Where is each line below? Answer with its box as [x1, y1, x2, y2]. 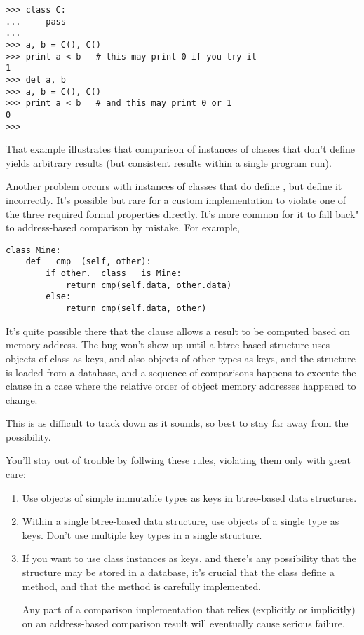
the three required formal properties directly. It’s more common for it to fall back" [6, 206, 359, 221]
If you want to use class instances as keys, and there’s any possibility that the [22, 551, 356, 566]
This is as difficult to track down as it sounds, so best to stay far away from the [6, 416, 349, 430]
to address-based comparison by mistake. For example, [6, 220, 240, 235]
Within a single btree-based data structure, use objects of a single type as [22, 514, 339, 528]
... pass [6, 16, 66, 27]
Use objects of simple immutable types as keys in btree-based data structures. [22, 490, 357, 505]
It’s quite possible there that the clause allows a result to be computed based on [6, 323, 350, 338]
